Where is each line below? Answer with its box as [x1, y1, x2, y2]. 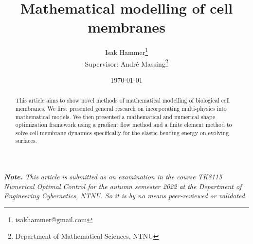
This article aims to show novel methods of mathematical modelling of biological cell [15, 96, 230, 105]
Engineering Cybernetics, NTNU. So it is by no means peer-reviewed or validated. [4, 191, 247, 201]
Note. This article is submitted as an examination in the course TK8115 [4, 172, 222, 182]
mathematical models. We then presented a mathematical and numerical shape [15, 112, 216, 121]
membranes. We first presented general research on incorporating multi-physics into [15, 104, 227, 112]
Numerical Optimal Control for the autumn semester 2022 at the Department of [4, 181, 242, 191]
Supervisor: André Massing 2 [85, 57, 168, 69]
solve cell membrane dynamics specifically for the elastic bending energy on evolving [15, 128, 229, 137]
